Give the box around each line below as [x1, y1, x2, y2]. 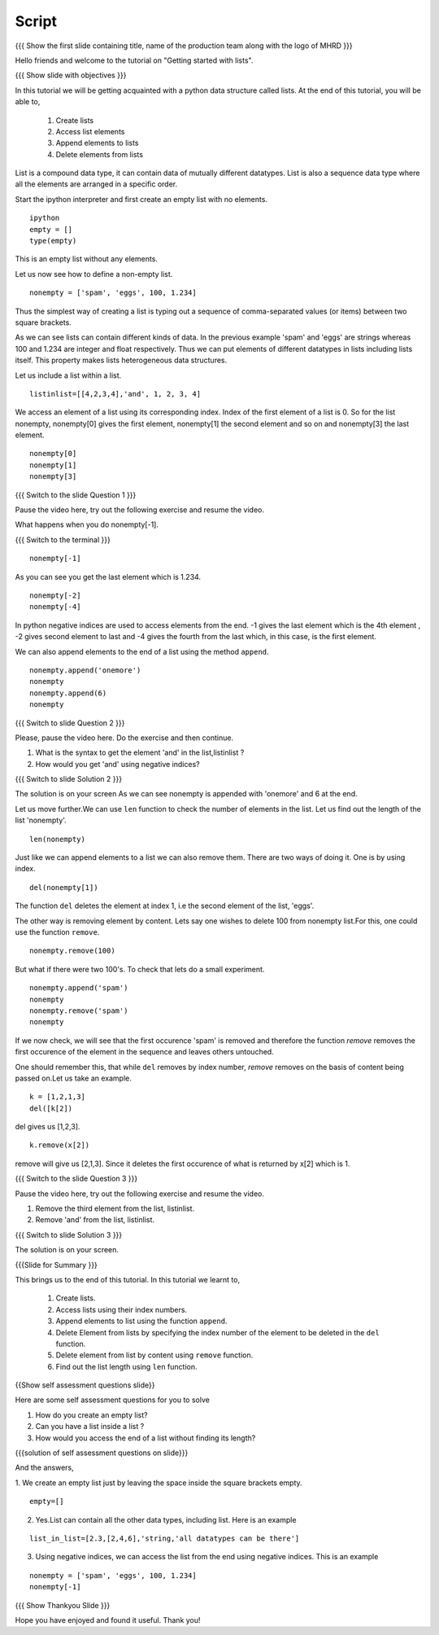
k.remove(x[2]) [29, 1141, 90, 1150]
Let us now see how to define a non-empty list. [15, 269, 173, 278]
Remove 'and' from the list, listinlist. [35, 1215, 154, 1225]
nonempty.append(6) [29, 688, 107, 698]
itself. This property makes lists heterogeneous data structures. [15, 355, 228, 366]
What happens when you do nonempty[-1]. [15, 519, 159, 529]
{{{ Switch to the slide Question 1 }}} [15, 489, 137, 500]
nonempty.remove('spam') [29, 1006, 128, 1015]
